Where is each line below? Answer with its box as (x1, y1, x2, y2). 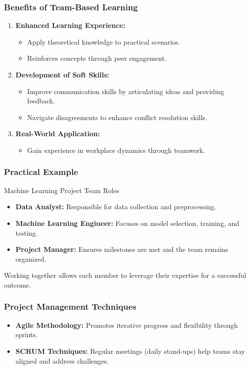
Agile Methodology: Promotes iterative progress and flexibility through (15, 320, 238, 330)
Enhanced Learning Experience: (15, 20, 125, 30)
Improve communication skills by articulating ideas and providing (27, 86, 225, 96)
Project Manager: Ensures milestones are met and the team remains (15, 244, 228, 254)
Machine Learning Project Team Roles (4, 185, 120, 195)
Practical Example (4, 166, 78, 178)
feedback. (27, 96, 55, 106)
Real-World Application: (15, 128, 100, 139)
